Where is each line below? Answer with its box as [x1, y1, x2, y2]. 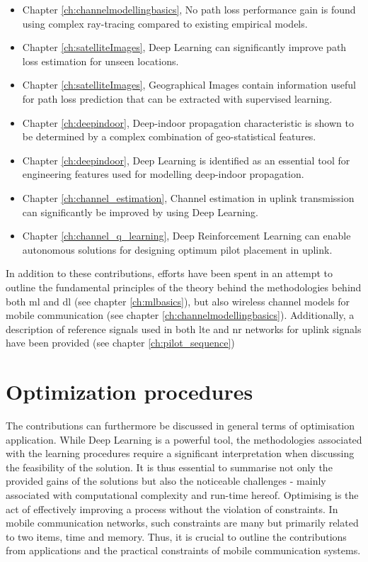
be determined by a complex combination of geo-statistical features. [22, 129, 316, 144]
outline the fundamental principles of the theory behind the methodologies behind [6, 279, 362, 294]
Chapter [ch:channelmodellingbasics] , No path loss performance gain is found [22, 2, 356, 16]
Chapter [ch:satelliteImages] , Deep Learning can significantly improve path [22, 40, 347, 55]
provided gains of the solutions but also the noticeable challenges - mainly [6, 473, 326, 488]
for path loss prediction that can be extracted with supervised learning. [22, 91, 333, 106]
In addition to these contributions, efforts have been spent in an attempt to [6, 266, 333, 281]
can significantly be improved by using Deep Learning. [22, 204, 258, 219]
